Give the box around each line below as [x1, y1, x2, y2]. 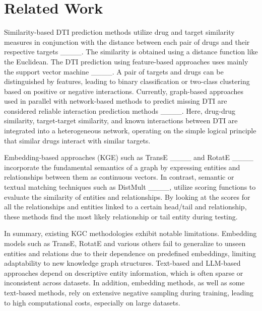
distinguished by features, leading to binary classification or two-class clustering [4, 76, 250, 87]
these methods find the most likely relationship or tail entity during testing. [4, 211, 238, 221]
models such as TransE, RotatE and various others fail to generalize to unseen [4, 238, 246, 248]
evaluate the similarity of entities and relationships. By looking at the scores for [4, 191, 250, 202]
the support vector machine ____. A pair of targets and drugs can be [4, 66, 224, 76]
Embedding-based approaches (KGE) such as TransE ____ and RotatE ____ [4, 152, 253, 163]
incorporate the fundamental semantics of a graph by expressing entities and [4, 162, 240, 172]
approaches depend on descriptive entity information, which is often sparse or [4, 267, 243, 278]
